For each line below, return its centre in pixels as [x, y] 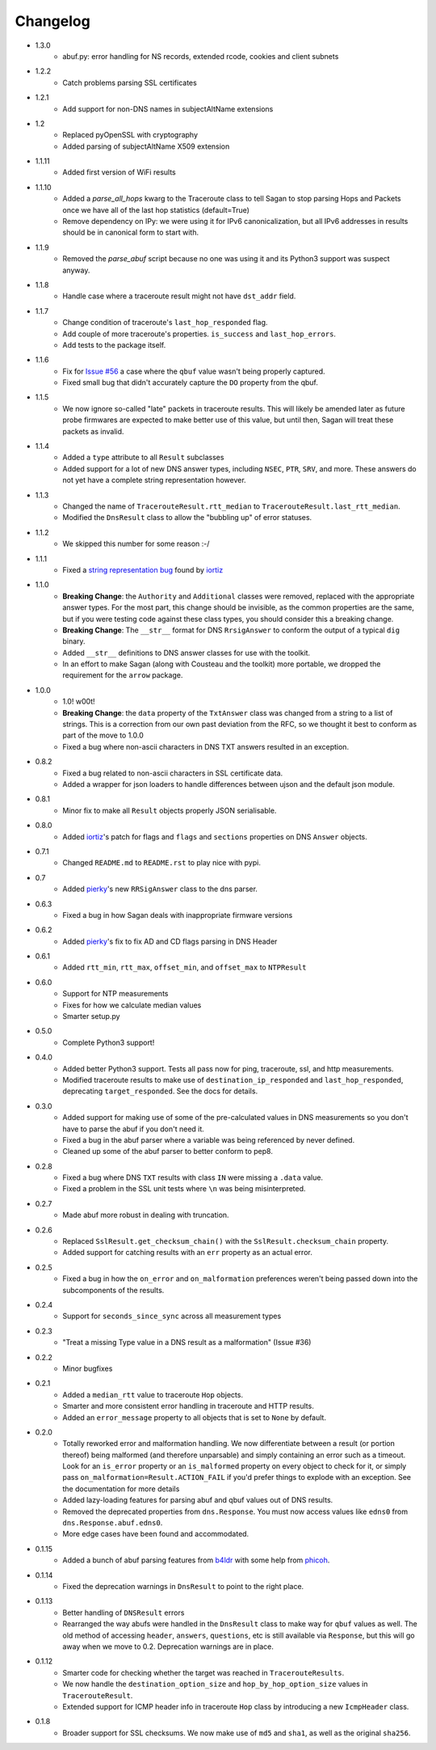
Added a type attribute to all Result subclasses [143, 458]
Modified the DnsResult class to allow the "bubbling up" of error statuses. [187, 518]
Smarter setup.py [91, 1017]
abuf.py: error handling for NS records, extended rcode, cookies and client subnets [201, 56]
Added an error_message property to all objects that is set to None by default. [195, 1417]
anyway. [76, 270]
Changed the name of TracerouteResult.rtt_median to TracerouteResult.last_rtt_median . [231, 506]
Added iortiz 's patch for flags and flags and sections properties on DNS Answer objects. [215, 836]
